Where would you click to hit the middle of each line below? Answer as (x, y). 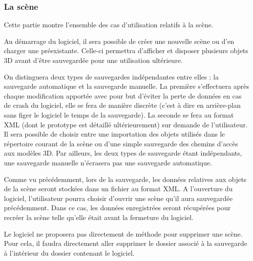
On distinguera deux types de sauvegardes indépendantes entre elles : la (111, 76)
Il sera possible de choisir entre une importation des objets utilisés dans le (115, 134)
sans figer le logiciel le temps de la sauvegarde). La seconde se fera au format (119, 114)
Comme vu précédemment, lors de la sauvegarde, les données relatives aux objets (125, 179)
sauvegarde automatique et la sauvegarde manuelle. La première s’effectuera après (126, 86)
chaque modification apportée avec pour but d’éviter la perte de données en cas (123, 95)
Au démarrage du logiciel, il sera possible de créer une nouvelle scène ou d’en (119, 41)
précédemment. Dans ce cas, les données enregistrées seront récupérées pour (117, 208)
